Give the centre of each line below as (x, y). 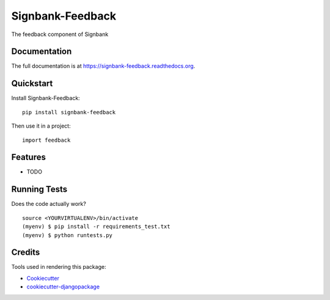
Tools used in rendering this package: (59, 267)
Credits (26, 253)
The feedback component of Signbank (60, 34)
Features (28, 157)
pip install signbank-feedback (69, 112)
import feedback (46, 140)
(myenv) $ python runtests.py (68, 235)
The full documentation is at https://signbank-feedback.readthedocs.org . (103, 66)
